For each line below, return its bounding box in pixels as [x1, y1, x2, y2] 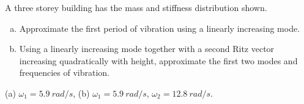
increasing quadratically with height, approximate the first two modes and [19, 54, 298, 67]
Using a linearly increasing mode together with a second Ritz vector [19, 42, 275, 55]
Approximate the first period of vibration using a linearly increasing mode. [19, 21, 300, 34]
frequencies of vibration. [19, 66, 109, 79]
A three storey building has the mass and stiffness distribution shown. [5, 1, 267, 13]
